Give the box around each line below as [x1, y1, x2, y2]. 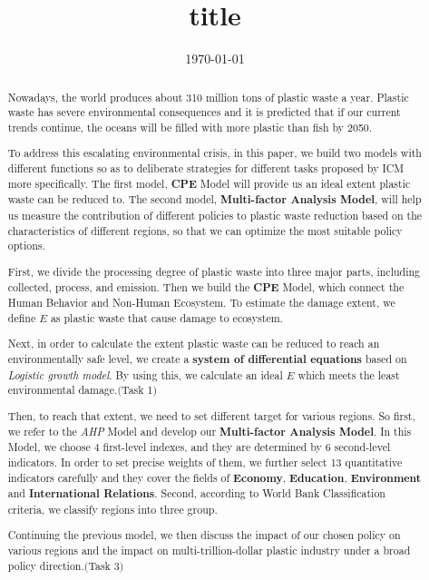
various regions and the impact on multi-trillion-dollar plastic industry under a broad [7, 543, 411, 558]
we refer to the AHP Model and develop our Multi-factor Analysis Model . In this [7, 423, 412, 439]
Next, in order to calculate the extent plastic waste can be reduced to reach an [7, 336, 380, 351]
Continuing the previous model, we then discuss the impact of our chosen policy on [7, 527, 401, 543]
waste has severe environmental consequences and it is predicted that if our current [7, 104, 401, 120]
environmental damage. [7, 382, 118, 398]
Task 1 [122, 382, 153, 398]
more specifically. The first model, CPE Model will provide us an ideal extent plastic [7, 175, 411, 192]
